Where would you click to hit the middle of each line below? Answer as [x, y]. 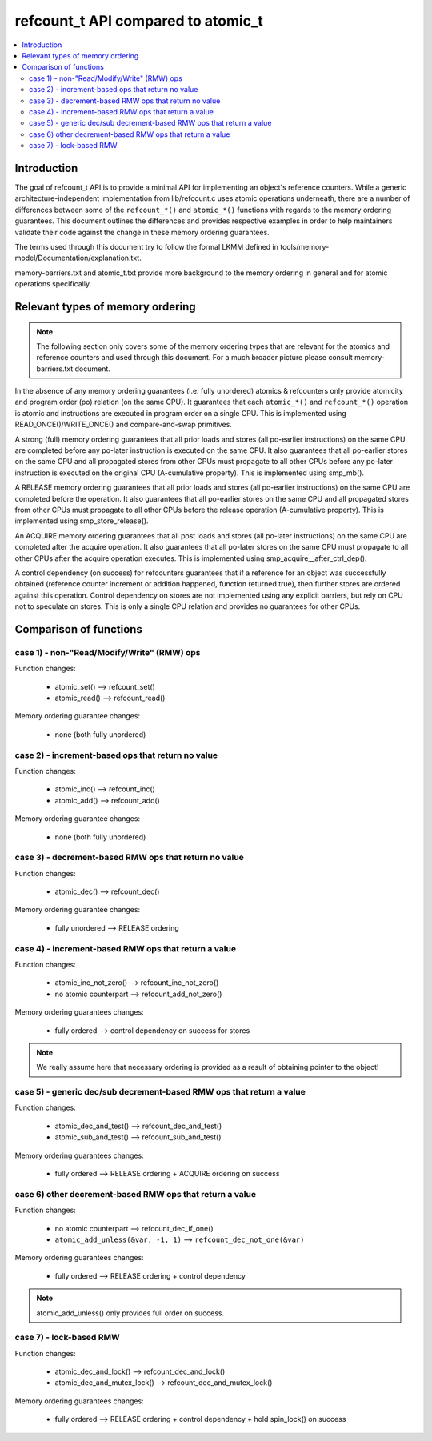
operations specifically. [53, 284]
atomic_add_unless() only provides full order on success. [130, 1313]
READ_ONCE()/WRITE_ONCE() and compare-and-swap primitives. [123, 425]
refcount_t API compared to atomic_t [139, 21]
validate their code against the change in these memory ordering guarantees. [142, 232]
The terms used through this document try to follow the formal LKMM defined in [147, 246]
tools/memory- [305, 246]
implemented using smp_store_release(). [82, 521]
